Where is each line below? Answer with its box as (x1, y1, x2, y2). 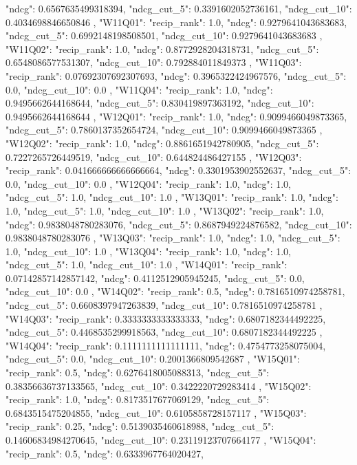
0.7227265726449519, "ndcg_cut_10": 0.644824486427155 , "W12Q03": (6, 149, 302, 164)
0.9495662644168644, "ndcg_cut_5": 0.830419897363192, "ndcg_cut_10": (6, 96, 314, 110)
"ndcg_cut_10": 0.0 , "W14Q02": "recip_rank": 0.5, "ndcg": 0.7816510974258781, (6, 284, 345, 299)
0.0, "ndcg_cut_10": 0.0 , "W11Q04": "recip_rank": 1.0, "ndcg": (6, 82, 273, 96)
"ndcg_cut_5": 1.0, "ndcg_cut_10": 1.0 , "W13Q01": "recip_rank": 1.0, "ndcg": (6, 190, 338, 204)
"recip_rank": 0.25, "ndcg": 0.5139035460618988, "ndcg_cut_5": (6, 419, 274, 433)
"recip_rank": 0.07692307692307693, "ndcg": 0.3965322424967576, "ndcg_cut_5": (6, 68, 347, 83)
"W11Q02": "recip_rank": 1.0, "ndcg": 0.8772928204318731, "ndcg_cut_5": (6, 41, 319, 56)
